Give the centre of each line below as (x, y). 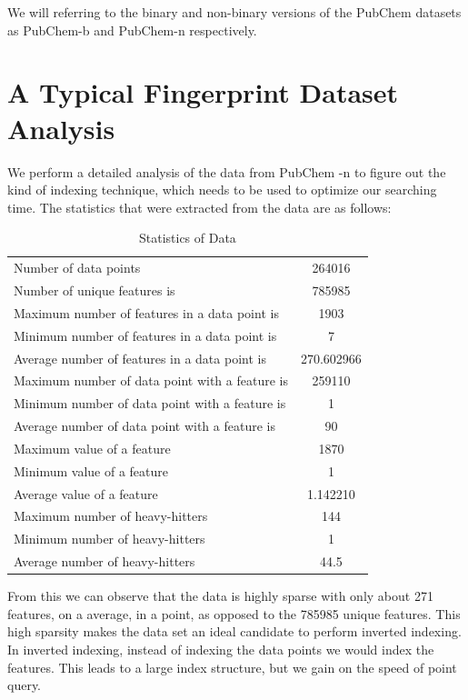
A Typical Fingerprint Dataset (203, 92)
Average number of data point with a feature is (144, 426)
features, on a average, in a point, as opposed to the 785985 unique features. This (234, 613)
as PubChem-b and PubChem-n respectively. (132, 30)
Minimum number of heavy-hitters (110, 539)
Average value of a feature (86, 493)
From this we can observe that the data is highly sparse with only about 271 (220, 596)
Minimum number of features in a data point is (145, 335)
